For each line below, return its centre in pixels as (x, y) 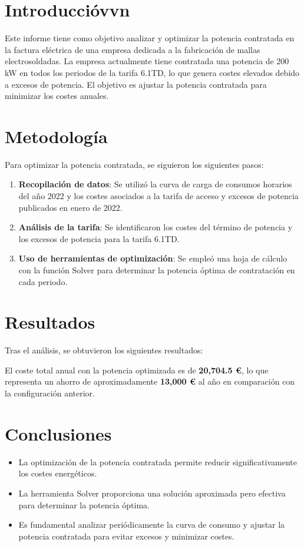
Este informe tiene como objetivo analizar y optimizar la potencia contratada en (150, 38)
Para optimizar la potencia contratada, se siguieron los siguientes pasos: (134, 164)
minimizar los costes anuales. (57, 96)
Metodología (56, 136)
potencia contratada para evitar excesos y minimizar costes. (126, 536)
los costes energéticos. (58, 473)
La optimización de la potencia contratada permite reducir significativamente (158, 461)
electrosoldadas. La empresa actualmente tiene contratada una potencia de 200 (147, 61)
